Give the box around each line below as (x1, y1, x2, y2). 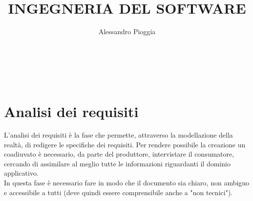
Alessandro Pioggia (98, 26, 156, 37)
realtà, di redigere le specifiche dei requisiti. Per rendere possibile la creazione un (4, 139, 246, 149)
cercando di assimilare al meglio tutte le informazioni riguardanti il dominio (4, 158, 231, 168)
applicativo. (4, 168, 39, 178)
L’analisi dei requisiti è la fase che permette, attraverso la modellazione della (4, 130, 233, 140)
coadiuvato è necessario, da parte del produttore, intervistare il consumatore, (4, 149, 234, 159)
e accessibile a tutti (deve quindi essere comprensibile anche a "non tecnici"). (4, 187, 233, 197)
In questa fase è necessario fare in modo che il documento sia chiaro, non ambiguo (4, 178, 250, 187)
